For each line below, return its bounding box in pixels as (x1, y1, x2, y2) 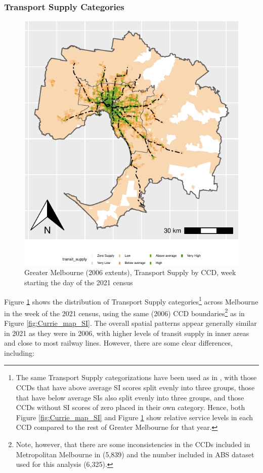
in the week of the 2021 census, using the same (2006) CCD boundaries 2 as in (4, 306, 245, 318)
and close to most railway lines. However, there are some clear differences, (4, 337, 233, 348)
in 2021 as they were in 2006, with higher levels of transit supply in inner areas (4, 327, 249, 338)
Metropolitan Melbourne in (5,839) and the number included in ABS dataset (16, 449, 254, 459)
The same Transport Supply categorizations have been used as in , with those (16, 372, 257, 383)
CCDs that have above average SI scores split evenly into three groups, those (16, 382, 255, 393)
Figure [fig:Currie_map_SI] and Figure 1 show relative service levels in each (16, 412, 253, 422)
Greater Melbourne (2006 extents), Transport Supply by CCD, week (24, 267, 236, 278)
